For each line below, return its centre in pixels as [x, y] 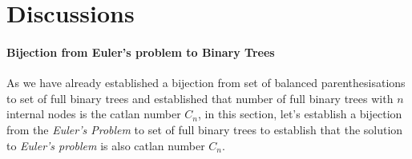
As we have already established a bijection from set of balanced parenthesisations [206, 83]
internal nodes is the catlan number [94, 114]
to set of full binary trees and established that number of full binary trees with [200, 98]
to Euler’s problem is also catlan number [106, 145]
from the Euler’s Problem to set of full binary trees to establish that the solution [205, 129]
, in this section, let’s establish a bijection [300, 114]
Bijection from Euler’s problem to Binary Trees [141, 52]
